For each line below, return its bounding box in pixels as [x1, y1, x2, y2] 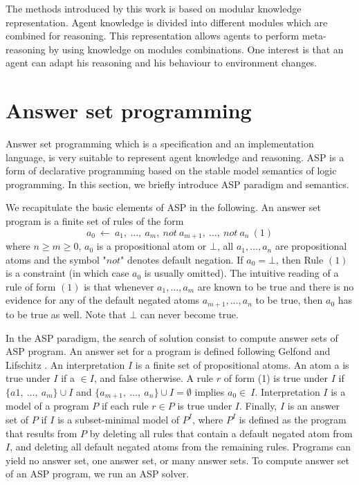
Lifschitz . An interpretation [6, 357, 125, 372]
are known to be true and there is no [197, 279, 354, 293]
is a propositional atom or [96, 239, 207, 253]
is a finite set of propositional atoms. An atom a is [135, 357, 349, 372]
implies [194, 384, 225, 399]
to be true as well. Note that [6, 306, 127, 321]
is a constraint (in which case [6, 266, 129, 280]
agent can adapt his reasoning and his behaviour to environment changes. [6, 55, 317, 70]
